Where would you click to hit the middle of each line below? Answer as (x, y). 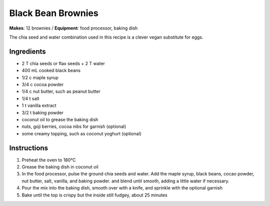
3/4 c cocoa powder (43, 85)
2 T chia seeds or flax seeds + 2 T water (63, 63)
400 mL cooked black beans (51, 71)
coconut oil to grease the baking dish (60, 119)
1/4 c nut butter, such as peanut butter (61, 91)
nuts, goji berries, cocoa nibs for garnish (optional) (74, 127)
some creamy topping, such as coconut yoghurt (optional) (82, 133)
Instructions (29, 148)
